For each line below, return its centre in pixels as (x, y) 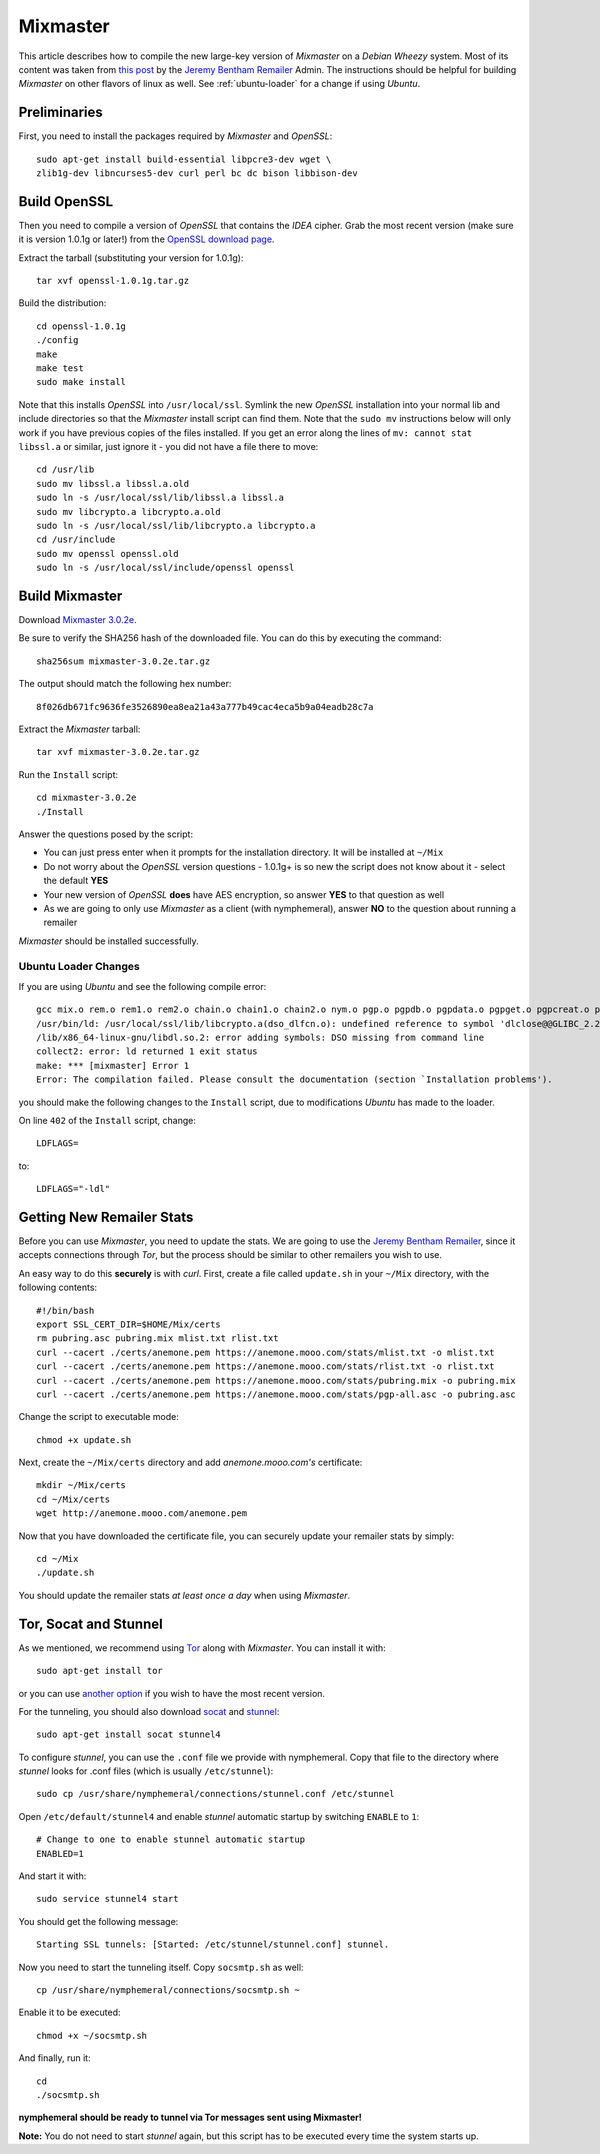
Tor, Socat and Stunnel (91, 1623)
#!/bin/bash (65, 1310)
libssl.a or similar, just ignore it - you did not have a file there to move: (168, 446)
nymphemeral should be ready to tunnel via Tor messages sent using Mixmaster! (190, 2117)
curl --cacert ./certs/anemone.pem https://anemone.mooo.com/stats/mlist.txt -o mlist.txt (265, 1352)
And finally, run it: (54, 2058)
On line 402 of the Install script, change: (107, 1120)
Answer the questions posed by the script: (106, 834)
